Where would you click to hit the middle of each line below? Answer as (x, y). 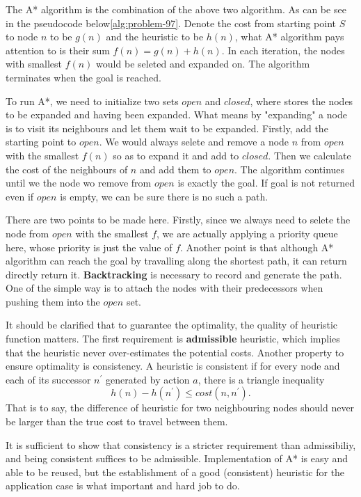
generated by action (147, 379)
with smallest (34, 64)
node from (27, 233)
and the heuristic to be (155, 37)
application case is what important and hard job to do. (123, 486)
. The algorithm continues (290, 169)
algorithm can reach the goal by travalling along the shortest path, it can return (176, 261)
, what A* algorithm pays (289, 37)
